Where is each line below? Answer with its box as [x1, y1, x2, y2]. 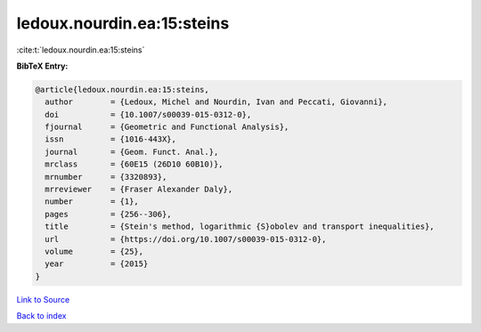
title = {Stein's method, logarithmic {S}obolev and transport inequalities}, [45, 222, 436, 231]
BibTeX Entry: [16, 61, 69, 71]
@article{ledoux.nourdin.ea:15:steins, [35, 85, 209, 94]
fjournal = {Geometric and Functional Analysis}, [45, 122, 289, 133]
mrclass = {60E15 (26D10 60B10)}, [45, 159, 224, 169]
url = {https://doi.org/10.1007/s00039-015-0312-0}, [45, 234, 327, 244]
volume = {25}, [45, 247, 144, 256]
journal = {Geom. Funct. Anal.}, [45, 147, 219, 157]
